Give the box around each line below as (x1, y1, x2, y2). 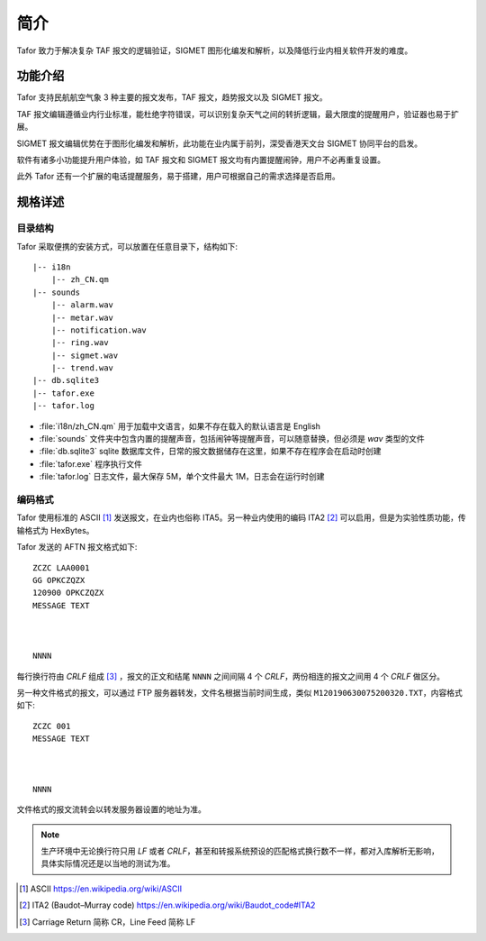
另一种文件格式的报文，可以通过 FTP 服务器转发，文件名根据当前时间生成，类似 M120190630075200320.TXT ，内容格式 (16, 688, 463, 699)
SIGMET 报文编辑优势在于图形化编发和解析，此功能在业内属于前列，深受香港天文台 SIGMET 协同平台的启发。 (16, 138, 423, 149)
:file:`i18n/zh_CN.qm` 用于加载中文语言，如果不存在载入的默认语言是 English (39, 420, 321, 432)
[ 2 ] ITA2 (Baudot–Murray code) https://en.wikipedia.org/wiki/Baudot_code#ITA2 (19, 900, 316, 910)
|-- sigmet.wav (50, 350, 119, 361)
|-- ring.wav (50, 338, 109, 348)
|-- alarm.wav (50, 300, 114, 310)
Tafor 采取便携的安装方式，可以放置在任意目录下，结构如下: (16, 241, 238, 251)
